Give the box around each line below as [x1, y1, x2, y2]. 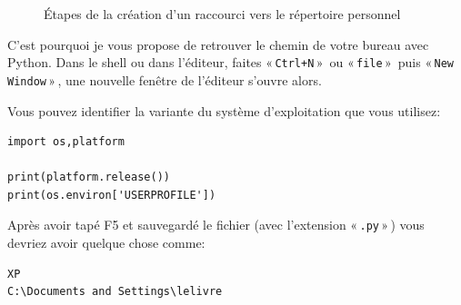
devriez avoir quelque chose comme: [7, 233, 205, 252]
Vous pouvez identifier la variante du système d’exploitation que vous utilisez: [7, 101, 441, 120]
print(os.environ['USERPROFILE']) [7, 188, 216, 202]
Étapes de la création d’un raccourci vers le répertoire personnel [44, 5, 401, 23]
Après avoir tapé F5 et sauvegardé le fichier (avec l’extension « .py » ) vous [7, 215, 425, 234]
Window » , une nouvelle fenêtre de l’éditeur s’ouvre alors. [7, 70, 322, 89]
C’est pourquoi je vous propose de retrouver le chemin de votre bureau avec [7, 34, 429, 54]
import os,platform [7, 135, 125, 149]
